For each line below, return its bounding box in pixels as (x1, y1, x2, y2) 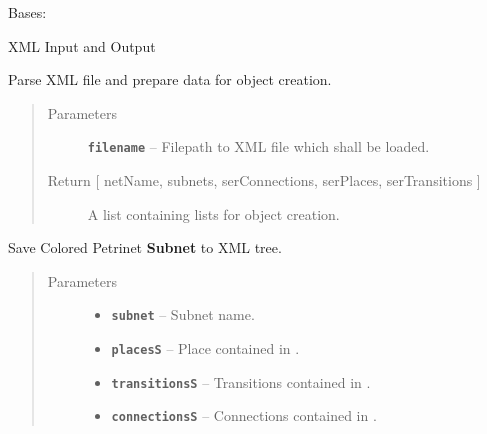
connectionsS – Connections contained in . (111, 405, 377, 426)
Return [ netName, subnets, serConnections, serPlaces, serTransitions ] (47, 170, 481, 191)
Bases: (8, 2, 47, 22)
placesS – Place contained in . (111, 338, 300, 359)
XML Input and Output (8, 35, 156, 56)
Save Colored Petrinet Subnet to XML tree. (8, 237, 282, 258)
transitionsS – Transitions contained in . (111, 371, 371, 392)
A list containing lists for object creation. (87, 203, 340, 224)
